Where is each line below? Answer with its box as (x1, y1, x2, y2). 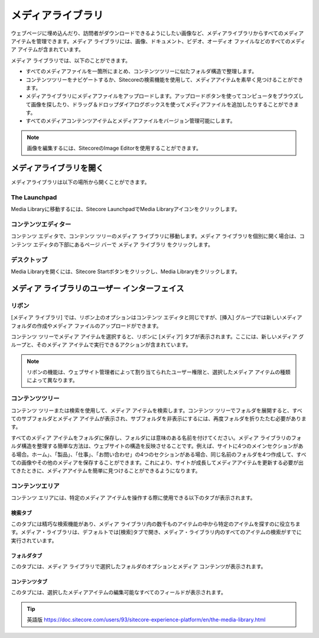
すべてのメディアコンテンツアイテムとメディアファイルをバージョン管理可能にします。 (25, 117, 236, 124)
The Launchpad (11, 193, 57, 201)
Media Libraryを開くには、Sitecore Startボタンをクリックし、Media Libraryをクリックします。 (11, 268, 240, 275)
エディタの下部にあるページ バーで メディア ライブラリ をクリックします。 (32, 241, 214, 248)
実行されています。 (11, 537, 57, 544)
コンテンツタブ (11, 578, 47, 585)
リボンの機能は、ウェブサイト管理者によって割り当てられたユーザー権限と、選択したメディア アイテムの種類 (27, 368, 291, 375)
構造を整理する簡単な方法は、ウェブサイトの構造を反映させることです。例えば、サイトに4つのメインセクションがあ (21, 442, 304, 449)
